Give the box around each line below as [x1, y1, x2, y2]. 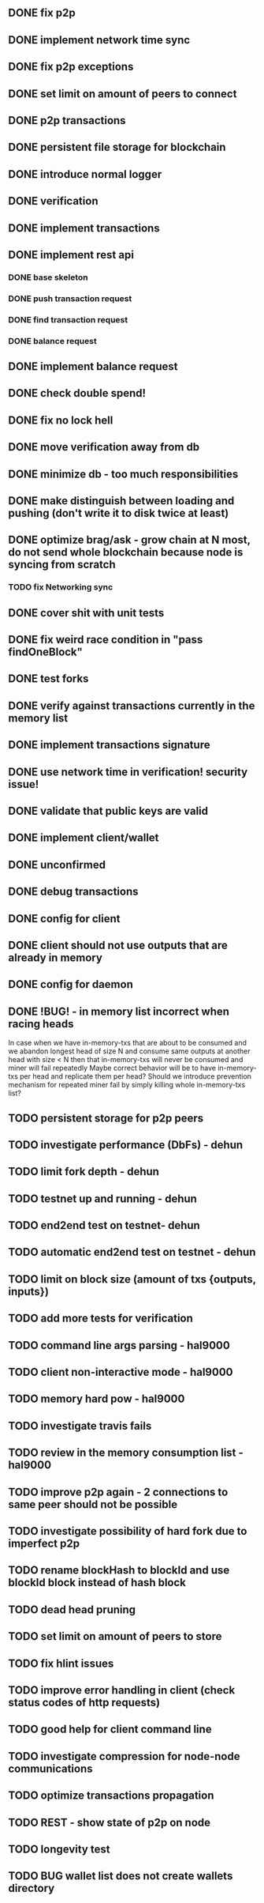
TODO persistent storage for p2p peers [8, 1111, 203, 1125]
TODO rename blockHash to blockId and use [8, 1564, 230, 1577]
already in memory [8, 951, 102, 964]
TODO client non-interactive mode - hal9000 [8, 1366, 233, 1379]
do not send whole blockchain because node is [8, 545, 244, 560]
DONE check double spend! [8, 386, 147, 400]
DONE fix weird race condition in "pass [8, 633, 203, 646]
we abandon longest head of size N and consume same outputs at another [8, 1046, 251, 1056]
